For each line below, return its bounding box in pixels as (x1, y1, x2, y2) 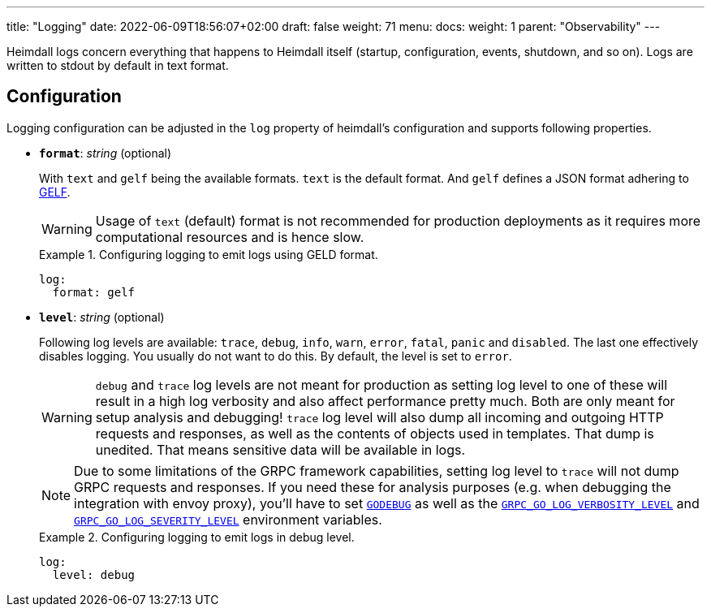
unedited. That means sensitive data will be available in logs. (95, 441, 466, 458)
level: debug (52, 568, 136, 581)
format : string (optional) (39, 145, 172, 160)
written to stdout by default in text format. (6, 58, 229, 72)
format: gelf (52, 285, 136, 299)
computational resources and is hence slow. (95, 228, 364, 245)
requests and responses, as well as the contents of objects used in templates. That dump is (95, 425, 654, 442)
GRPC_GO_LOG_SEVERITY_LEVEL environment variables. (74, 511, 382, 528)
